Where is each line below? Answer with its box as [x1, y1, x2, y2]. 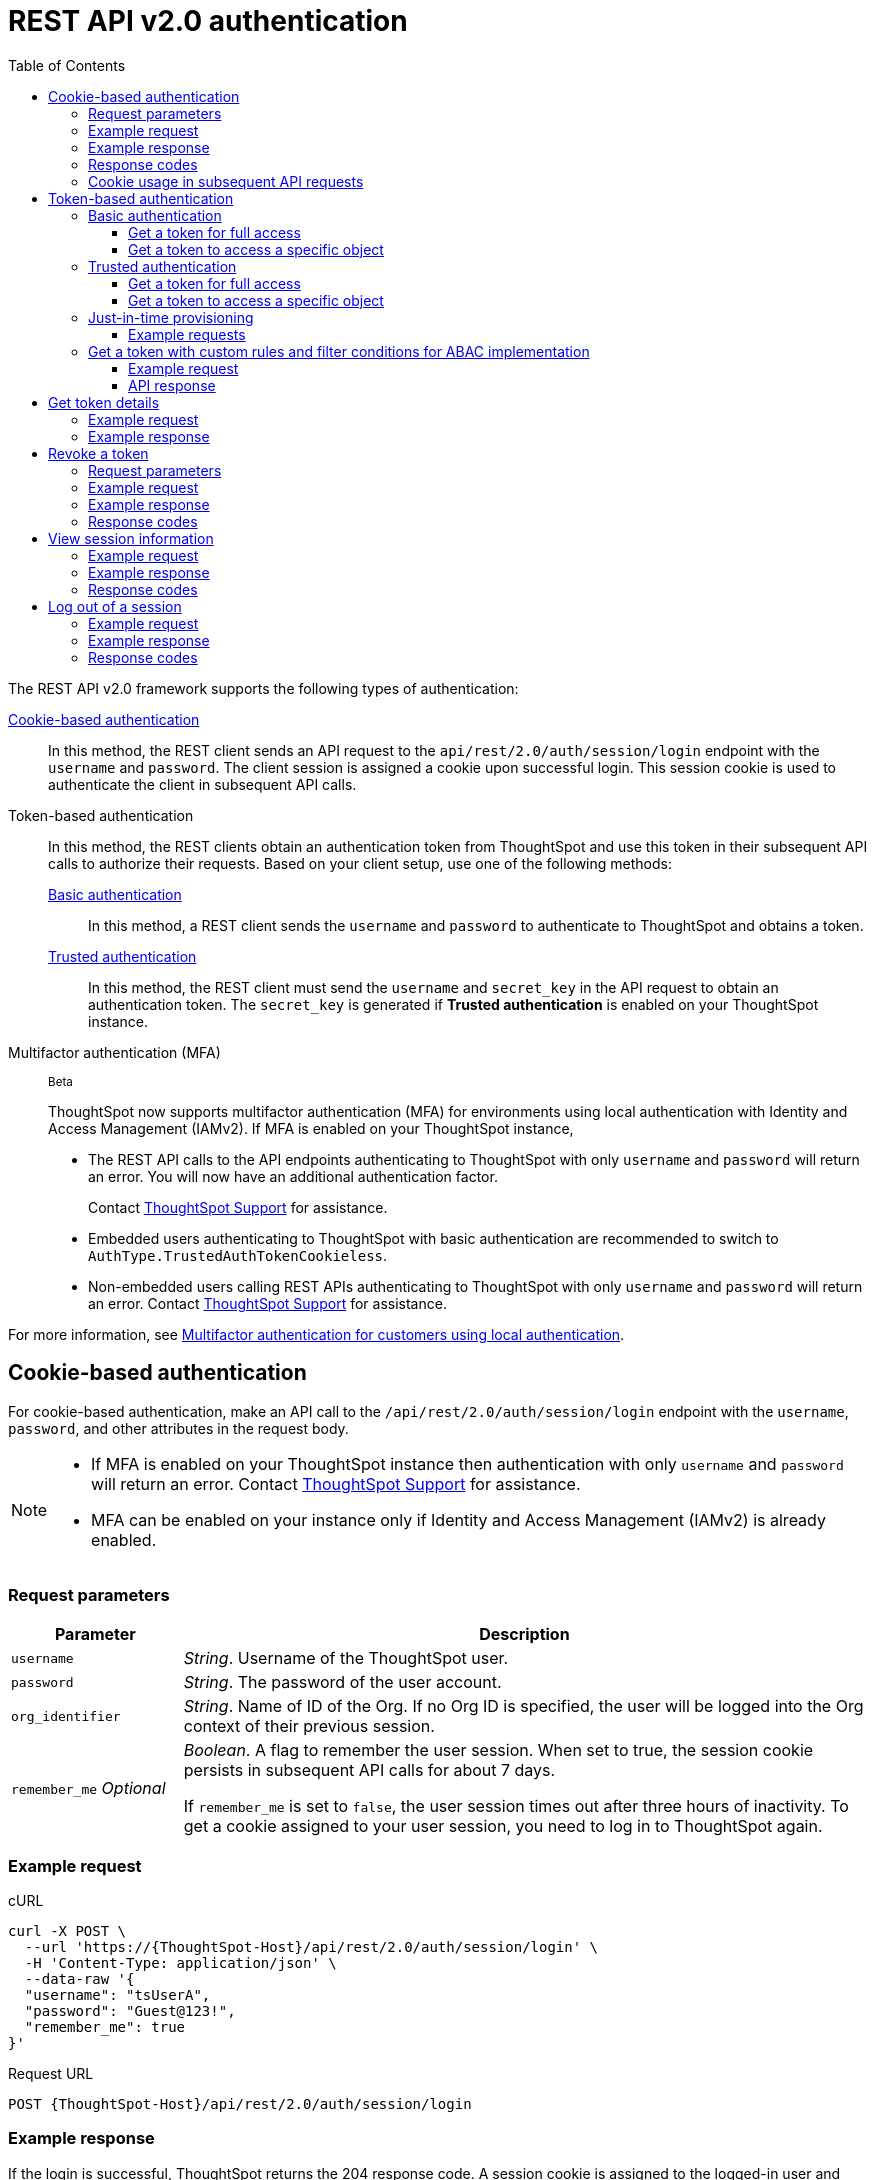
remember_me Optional [11, 1778, 166, 1799]
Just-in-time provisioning [88, 308, 254, 326]
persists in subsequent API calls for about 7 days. [183, 1760, 556, 1781]
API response [128, 376, 216, 394]
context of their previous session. [183, 1716, 435, 1737]
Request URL [8, 2065, 94, 2083]
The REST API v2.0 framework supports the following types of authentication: [8, 679, 519, 697]
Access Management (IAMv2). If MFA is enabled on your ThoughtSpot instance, [48, 1119, 574, 1137]
